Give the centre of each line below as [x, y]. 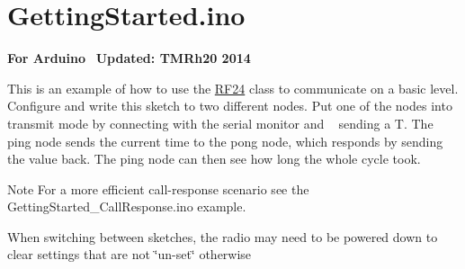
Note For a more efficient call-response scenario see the [158, 188]
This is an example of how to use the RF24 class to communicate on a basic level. [233, 88]
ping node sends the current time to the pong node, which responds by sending [225, 141]
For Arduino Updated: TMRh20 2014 [129, 58]
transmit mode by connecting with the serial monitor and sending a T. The [220, 123]
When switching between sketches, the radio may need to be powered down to [223, 236]
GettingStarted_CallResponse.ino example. [127, 206]
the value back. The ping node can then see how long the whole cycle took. [214, 159]
